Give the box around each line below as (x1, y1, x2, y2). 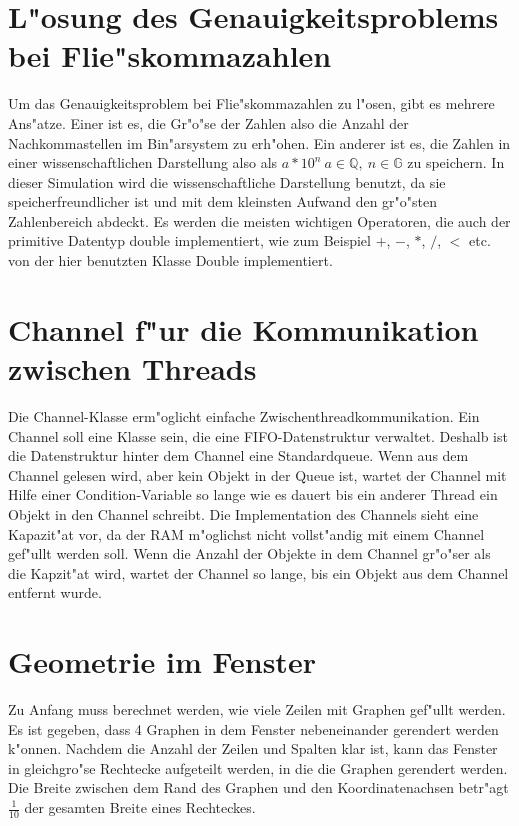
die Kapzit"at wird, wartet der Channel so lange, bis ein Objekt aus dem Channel (8, 562, 509, 583)
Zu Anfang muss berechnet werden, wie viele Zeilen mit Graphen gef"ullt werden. (8, 699, 506, 720)
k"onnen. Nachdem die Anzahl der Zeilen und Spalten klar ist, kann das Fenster (8, 738, 498, 759)
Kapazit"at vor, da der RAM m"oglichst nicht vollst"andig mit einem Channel (8, 523, 485, 544)
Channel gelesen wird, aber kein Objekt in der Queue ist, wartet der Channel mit (8, 464, 507, 485)
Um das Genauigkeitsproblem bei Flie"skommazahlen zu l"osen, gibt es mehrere (8, 93, 495, 114)
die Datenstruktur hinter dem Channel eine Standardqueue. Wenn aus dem (8, 445, 469, 466)
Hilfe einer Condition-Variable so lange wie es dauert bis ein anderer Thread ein (8, 484, 498, 505)
